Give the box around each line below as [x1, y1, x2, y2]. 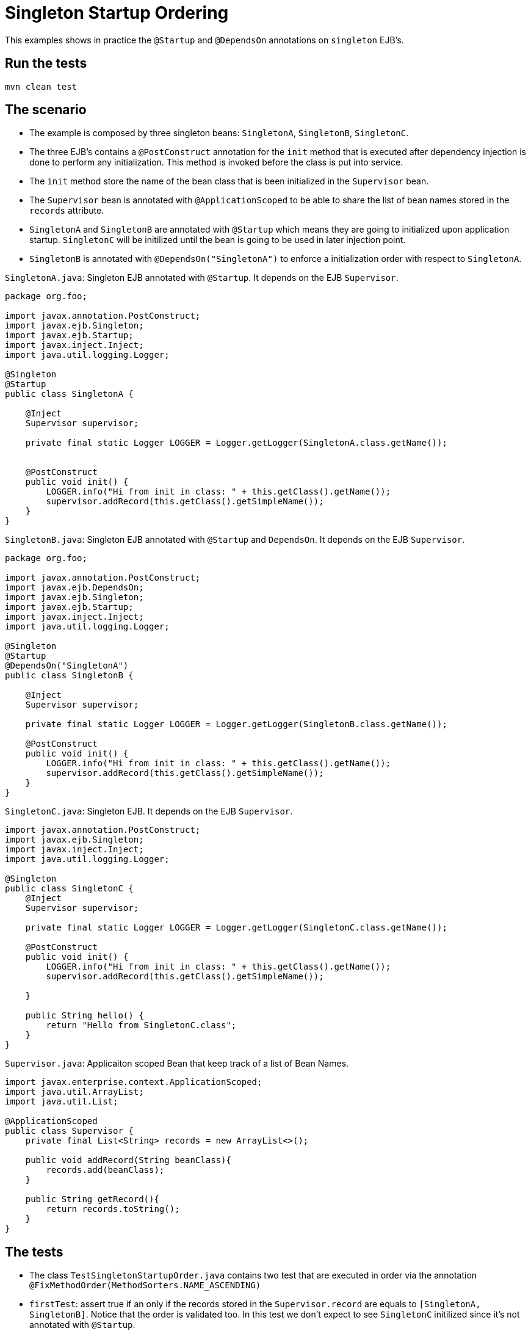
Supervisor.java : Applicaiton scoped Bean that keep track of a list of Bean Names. [5, 1058, 349, 1069]
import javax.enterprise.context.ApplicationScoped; [5, 1077, 262, 1087]
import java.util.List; [5, 1097, 118, 1107]
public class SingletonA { [5, 389, 134, 399]
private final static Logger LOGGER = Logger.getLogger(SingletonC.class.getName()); [25, 923, 447, 933]
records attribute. [29, 205, 104, 216]
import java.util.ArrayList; [5, 1087, 144, 1097]
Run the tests [5, 56, 87, 71]
